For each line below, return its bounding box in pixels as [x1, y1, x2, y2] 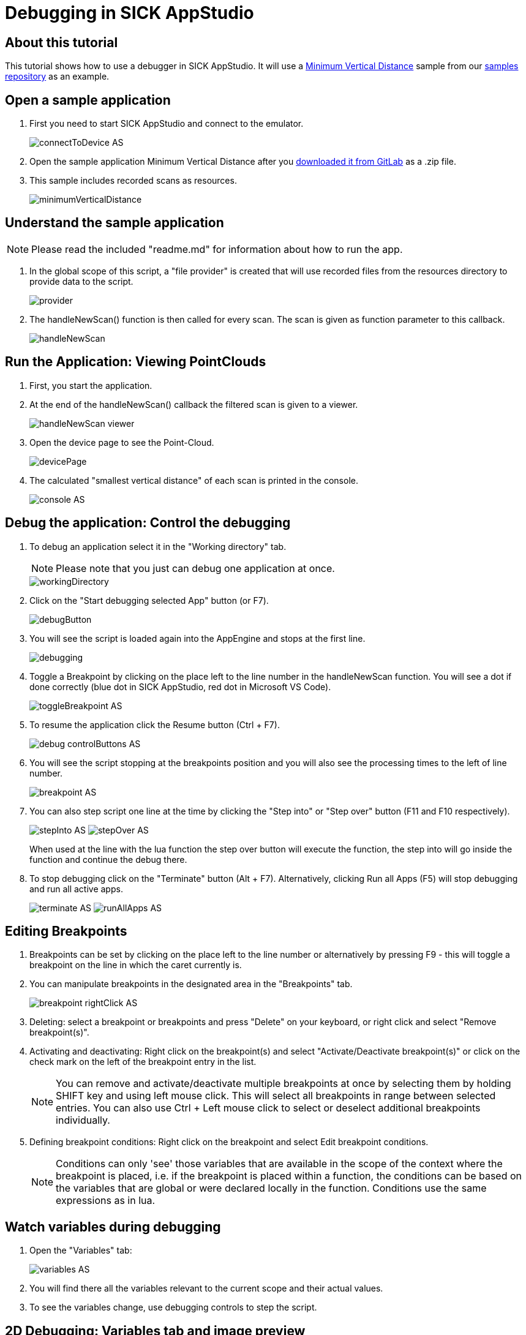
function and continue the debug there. [29, 854, 187, 865]
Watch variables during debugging [5, 1219, 221, 1235]
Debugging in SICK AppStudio [5, 2, 254, 23]
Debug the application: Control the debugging [5, 515, 291, 531]
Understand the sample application [5, 215, 224, 231]
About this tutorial [5, 34, 118, 50]
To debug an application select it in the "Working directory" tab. [29, 541, 287, 552]
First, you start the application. [29, 380, 152, 391]
